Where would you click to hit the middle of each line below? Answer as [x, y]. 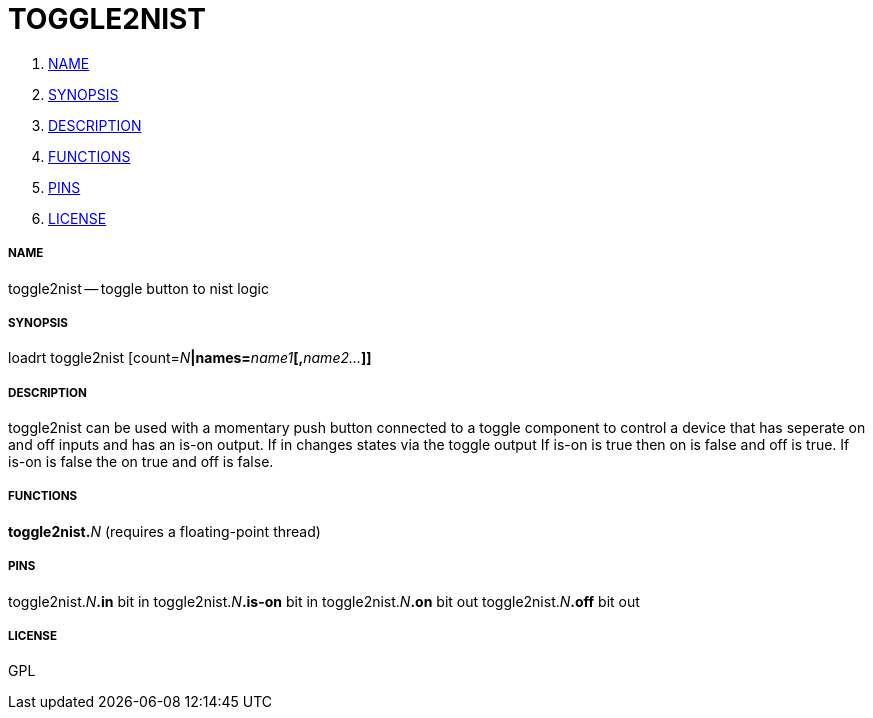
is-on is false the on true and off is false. [141, 462]
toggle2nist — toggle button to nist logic [138, 288]
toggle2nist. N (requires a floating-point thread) [164, 531]
